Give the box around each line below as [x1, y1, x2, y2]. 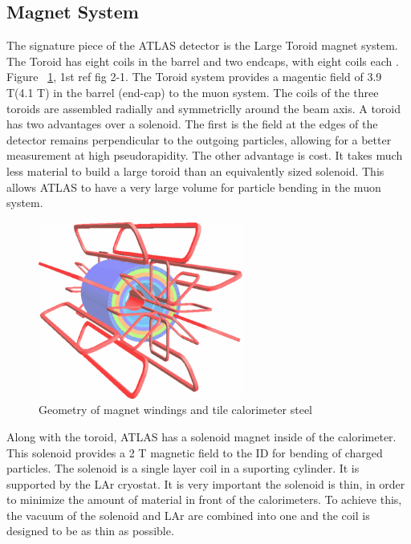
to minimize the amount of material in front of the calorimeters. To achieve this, [6, 491, 402, 508]
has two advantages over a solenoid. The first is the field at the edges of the [6, 116, 378, 132]
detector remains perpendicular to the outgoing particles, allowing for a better [6, 131, 392, 148]
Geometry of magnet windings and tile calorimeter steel [39, 401, 313, 418]
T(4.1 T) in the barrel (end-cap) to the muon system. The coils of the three [6, 83, 379, 100]
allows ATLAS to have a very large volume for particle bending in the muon [6, 178, 381, 195]
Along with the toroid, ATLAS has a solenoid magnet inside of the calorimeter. [6, 428, 397, 445]
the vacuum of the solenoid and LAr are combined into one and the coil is [6, 506, 370, 523]
